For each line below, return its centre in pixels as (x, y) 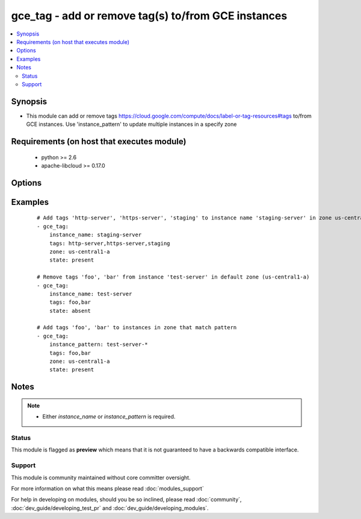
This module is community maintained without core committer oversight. (101, 477)
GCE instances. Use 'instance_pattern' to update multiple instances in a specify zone (131, 124)
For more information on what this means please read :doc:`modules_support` (107, 488)
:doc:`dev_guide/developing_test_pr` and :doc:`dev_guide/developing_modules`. (110, 508)
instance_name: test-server (91, 294)
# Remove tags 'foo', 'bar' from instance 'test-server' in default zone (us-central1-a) (173, 277)
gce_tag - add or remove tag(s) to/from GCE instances (149, 16)
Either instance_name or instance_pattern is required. (109, 417)
